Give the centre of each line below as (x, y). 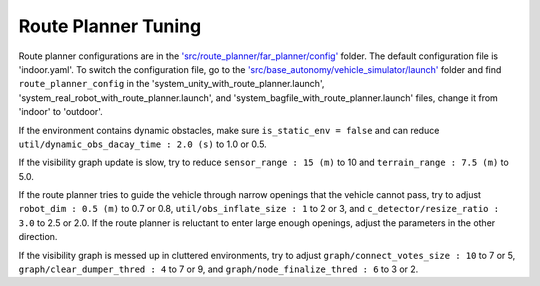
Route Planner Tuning (110, 26)
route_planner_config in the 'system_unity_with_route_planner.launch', (171, 84)
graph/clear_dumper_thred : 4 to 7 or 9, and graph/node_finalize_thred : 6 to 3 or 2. (218, 269)
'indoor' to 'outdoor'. (61, 112)
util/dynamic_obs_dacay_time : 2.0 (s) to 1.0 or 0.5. (142, 144)
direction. (38, 237)
